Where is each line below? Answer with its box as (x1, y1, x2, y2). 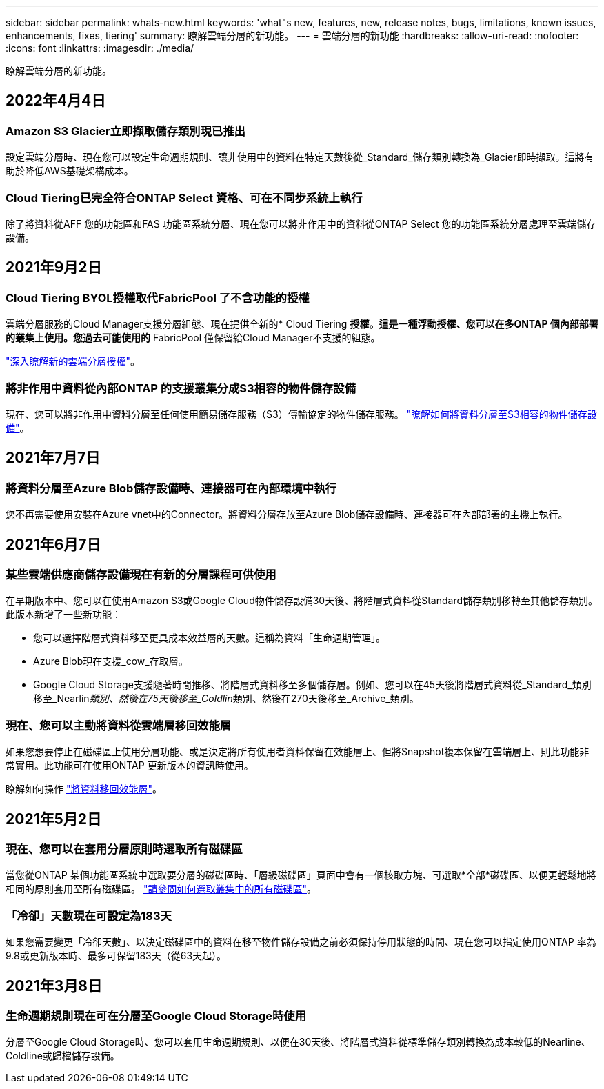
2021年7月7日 (6, 449, 101, 467)
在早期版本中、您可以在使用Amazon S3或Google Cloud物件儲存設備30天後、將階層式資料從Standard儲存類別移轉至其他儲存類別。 (6, 595, 598, 607)
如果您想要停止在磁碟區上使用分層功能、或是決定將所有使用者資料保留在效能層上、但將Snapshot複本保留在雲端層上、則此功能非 (6, 746, 590, 758)
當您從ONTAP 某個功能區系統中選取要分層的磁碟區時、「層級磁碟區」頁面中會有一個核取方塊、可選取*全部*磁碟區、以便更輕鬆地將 (6, 869, 596, 881)
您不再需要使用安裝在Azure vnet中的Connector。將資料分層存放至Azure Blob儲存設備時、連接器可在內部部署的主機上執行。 (6, 508, 568, 521)
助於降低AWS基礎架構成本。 (6, 165, 134, 177)
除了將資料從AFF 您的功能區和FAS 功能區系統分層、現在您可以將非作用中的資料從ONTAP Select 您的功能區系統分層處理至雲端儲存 (6, 217, 596, 230)
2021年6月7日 (6, 535, 101, 553)
